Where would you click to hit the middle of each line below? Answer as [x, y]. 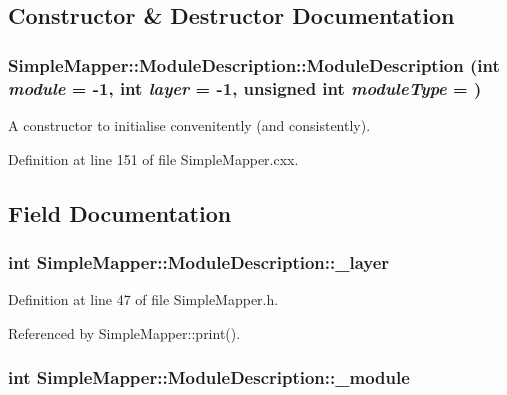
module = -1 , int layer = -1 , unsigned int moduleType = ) [245, 87]
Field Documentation [120, 212]
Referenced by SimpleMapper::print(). [124, 332]
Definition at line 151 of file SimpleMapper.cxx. [153, 158]
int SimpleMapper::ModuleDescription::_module [209, 377]
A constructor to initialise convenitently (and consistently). [189, 124]
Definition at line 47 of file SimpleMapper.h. [143, 299]
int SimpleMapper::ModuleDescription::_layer [199, 261]
